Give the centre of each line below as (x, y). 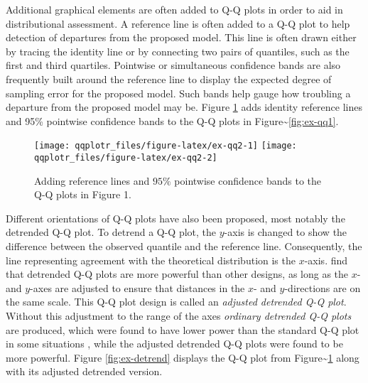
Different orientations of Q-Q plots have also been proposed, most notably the (175, 218)
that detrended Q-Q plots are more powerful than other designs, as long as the (177, 274)
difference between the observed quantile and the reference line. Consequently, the (184, 246)
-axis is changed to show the (286, 232)
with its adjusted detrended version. (84, 371)
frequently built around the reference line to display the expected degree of (169, 79)
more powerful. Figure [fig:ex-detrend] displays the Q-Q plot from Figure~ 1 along (183, 357)
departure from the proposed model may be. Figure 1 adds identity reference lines (184, 107)
